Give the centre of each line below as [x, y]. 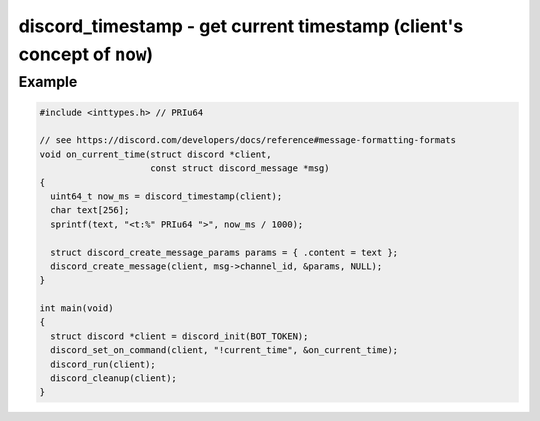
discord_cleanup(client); [113, 378]
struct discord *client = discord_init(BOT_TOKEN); [179, 336]
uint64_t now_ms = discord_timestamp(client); [166, 196]
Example [48, 82]
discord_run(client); [103, 364]
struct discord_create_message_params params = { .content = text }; [224, 252]
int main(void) [76, 308]
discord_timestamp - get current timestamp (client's [241, 26]
